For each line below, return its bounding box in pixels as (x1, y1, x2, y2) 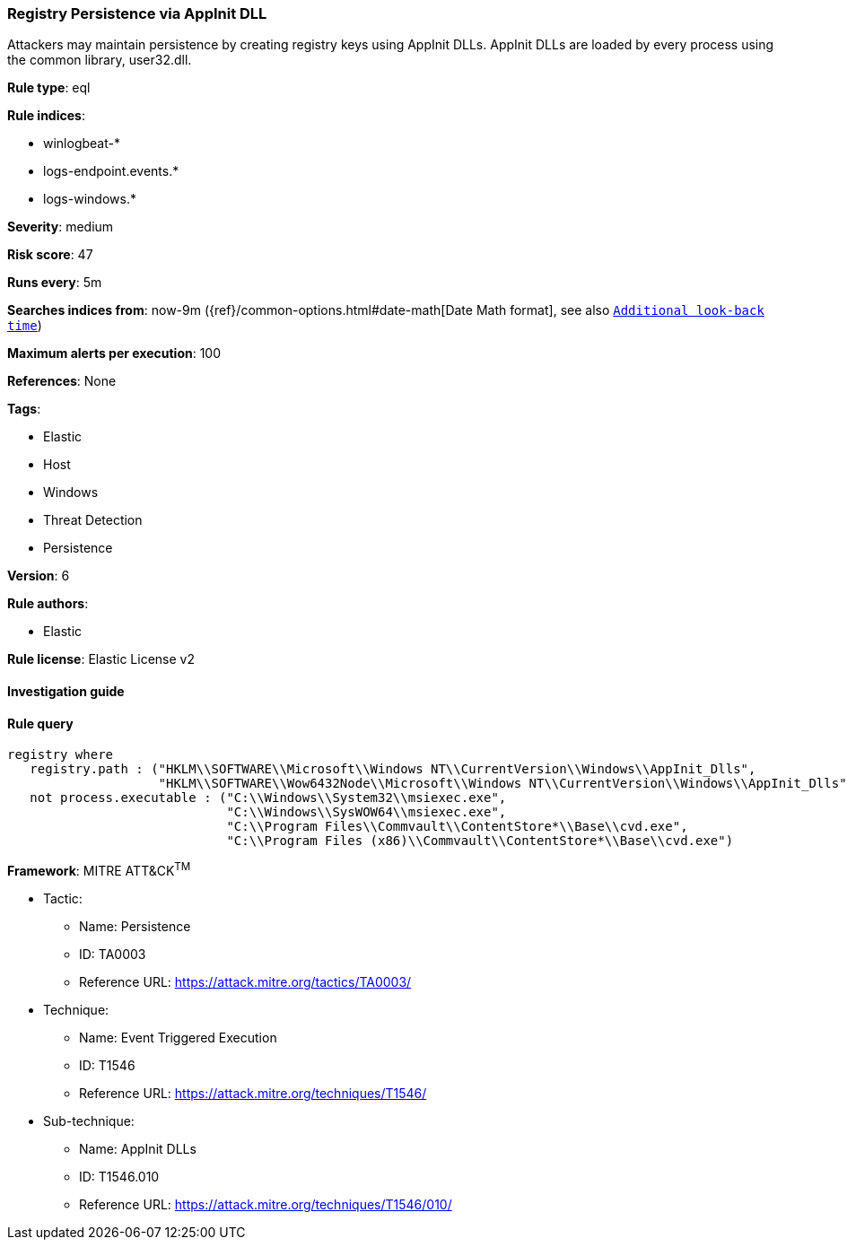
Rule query (7, 715, 74, 731)
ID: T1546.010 (79, 1168, 160, 1184)
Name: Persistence (79, 918, 191, 934)
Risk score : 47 (7, 247, 93, 263)
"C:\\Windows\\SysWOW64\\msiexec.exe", (226, 805, 507, 820)
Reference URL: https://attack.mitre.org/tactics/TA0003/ (79, 973, 412, 990)
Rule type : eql (7, 80, 91, 96)
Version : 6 (7, 568, 70, 584)
